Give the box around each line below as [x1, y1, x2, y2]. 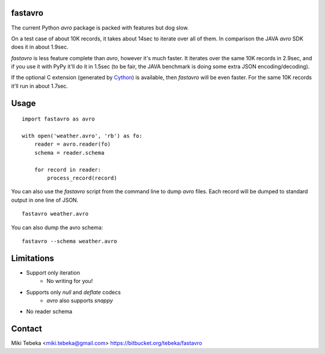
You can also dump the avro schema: [11, 223, 104, 231]
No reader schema [26, 308, 72, 315]
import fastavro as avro [22, 116, 95, 123]
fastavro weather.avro [22, 211, 89, 217]
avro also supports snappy [46, 297, 114, 304]
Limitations [11, 253, 54, 263]
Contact [11, 324, 42, 334]
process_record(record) [47, 175, 117, 181]
